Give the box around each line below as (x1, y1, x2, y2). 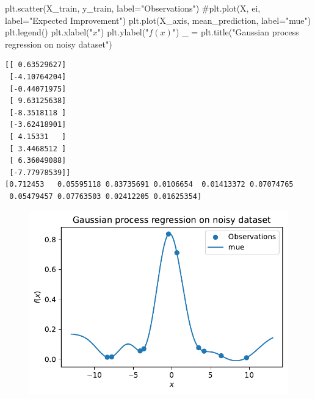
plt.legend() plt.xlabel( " (5, 26, 93, 38)
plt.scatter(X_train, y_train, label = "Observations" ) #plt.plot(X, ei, (5, 2, 261, 14)
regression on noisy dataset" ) (5, 37, 112, 50)
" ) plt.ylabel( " (97, 26, 149, 38)
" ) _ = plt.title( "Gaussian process (172, 26, 299, 38)
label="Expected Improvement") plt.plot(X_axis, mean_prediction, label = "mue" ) (5, 13, 311, 26)
